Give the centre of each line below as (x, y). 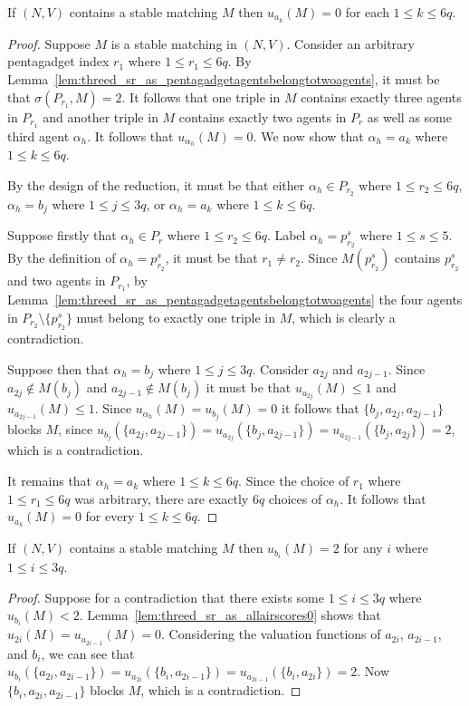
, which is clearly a (344, 317)
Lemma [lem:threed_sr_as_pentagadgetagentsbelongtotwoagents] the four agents (235, 300)
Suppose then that (58, 368)
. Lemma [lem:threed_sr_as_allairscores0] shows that (230, 615)
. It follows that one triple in (201, 97)
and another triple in (100, 116)
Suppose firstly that (62, 235)
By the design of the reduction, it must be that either (156, 184)
